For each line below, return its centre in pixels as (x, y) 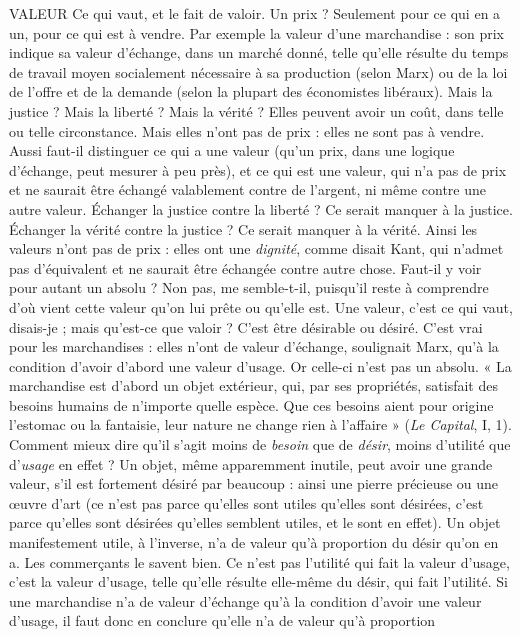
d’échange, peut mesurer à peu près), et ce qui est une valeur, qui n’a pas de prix (258, 169)
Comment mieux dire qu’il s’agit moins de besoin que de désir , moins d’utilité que (260, 444)
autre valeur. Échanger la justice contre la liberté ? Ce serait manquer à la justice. (261, 208)
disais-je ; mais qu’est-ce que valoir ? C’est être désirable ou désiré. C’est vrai (246, 326)
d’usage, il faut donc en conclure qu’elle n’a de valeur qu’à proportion (222, 620)
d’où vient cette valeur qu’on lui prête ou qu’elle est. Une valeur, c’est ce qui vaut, (261, 306)
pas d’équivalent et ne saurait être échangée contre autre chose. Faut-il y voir (245, 267)
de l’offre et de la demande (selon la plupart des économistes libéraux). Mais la (251, 91)
